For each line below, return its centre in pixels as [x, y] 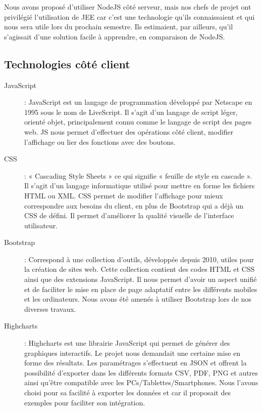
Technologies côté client [67, 64]
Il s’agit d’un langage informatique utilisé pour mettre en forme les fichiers [140, 186]
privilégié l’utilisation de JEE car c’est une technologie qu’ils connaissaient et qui [129, 16]
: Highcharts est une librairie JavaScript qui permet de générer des [127, 343]
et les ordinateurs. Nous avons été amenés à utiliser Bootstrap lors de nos [138, 299]
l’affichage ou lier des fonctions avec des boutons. [100, 141]
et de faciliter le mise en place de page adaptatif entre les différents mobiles [141, 289]
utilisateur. [41, 225]
